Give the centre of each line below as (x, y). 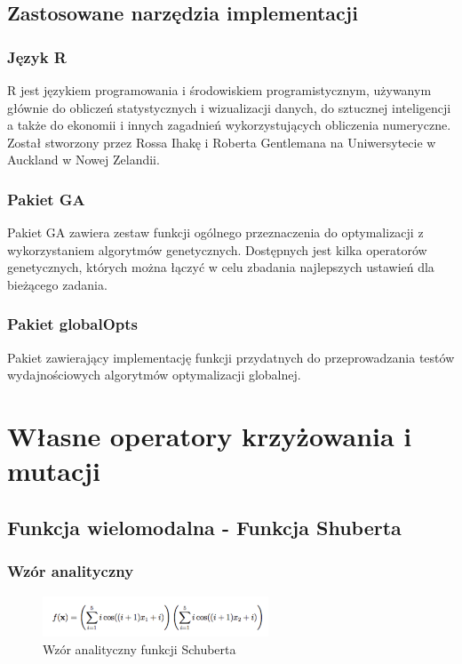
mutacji (54, 471)
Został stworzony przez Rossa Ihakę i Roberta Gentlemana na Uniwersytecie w (222, 142)
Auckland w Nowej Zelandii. (84, 160)
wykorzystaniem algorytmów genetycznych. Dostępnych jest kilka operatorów (217, 249)
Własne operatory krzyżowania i (210, 436)
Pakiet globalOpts (73, 324)
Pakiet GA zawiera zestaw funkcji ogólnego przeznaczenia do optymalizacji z (215, 232)
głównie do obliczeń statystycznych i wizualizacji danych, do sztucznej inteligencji (229, 107)
